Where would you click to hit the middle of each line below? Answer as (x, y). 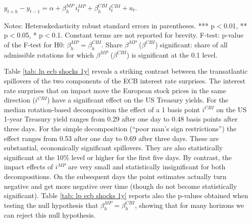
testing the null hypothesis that (51, 205)
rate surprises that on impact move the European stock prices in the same (115, 90)
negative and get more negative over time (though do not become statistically (120, 186)
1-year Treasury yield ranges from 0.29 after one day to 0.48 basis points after (121, 119)
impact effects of (29, 167)
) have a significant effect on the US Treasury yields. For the (138, 100)
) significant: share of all (191, 44)
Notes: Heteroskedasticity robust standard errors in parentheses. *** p (109, 25)
